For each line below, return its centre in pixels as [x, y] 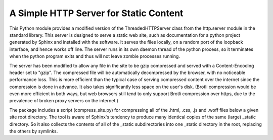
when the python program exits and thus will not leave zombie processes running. [95, 56]
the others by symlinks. [34, 131]
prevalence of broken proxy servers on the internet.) [64, 101]
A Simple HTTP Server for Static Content [96, 13]
